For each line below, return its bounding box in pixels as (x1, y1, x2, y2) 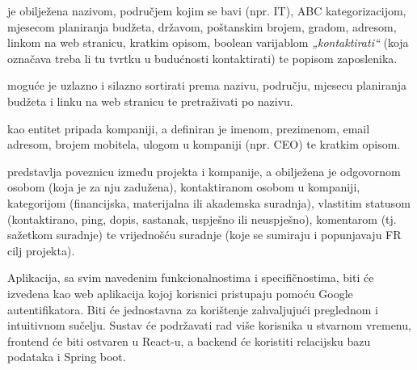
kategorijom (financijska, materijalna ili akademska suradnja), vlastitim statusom (7, 194, 411, 211)
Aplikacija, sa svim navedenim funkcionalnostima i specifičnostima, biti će (7, 269, 374, 286)
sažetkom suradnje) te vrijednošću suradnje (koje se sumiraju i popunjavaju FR (7, 226, 402, 243)
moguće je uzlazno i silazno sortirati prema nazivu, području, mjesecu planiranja (7, 77, 406, 94)
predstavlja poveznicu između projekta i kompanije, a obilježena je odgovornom (7, 162, 401, 179)
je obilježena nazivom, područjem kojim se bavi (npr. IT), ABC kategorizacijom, (7, 2, 406, 19)
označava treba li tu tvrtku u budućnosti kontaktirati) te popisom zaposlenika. (7, 49, 398, 66)
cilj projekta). (7, 242, 75, 259)
